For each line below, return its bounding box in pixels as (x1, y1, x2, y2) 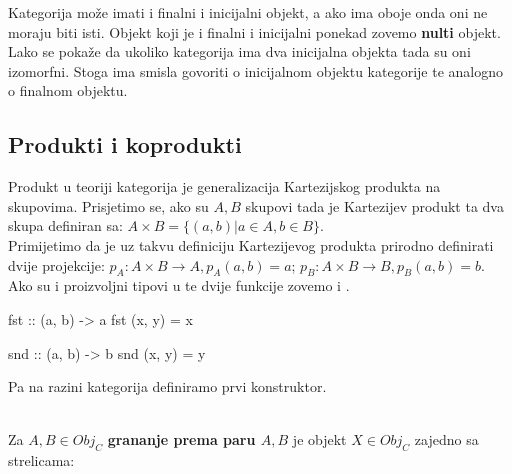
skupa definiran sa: (8, 215, 123, 236)
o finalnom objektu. (8, 80, 128, 101)
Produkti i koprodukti (8, 129, 242, 160)
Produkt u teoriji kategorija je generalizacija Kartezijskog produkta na (8, 176, 441, 197)
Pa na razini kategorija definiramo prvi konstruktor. (8, 376, 327, 397)
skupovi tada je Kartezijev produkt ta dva (245, 195, 504, 216)
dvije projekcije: (8, 254, 105, 275)
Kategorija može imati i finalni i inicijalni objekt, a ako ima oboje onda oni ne (8, 2, 488, 22)
